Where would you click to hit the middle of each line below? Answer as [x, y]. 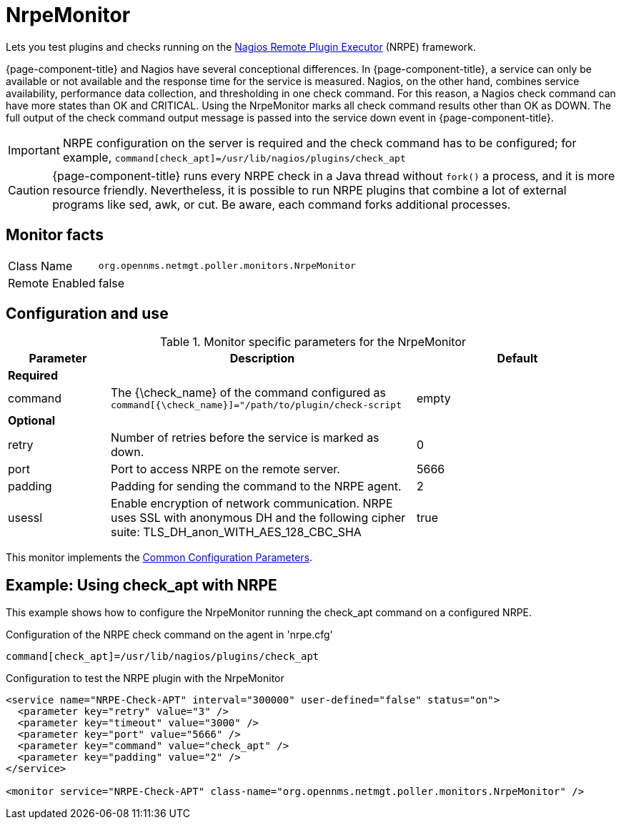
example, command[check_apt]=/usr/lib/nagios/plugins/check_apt [234, 157]
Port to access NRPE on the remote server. [225, 469]
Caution [29, 190]
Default [517, 359]
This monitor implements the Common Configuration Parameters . [159, 558]
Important [34, 150]
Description [262, 359]
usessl [25, 518]
